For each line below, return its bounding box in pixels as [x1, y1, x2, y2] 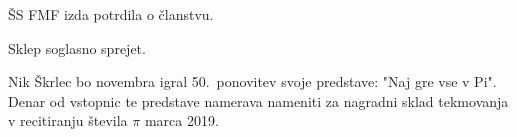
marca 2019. [144, 110, 219, 131]
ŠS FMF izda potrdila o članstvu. [8, 4, 214, 24]
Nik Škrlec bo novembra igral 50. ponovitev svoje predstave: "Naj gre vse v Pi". [8, 71, 497, 92]
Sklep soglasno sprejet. [8, 37, 146, 58]
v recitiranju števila [8, 110, 128, 131]
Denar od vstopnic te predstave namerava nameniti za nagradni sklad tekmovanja [8, 90, 509, 111]
